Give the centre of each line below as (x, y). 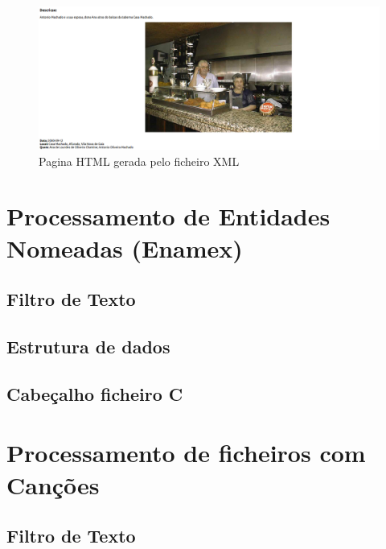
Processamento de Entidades (168, 216)
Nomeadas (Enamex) (125, 248)
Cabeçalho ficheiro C (95, 393)
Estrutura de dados (88, 346)
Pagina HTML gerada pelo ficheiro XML (139, 161)
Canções (53, 484)
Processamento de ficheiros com (186, 453)
